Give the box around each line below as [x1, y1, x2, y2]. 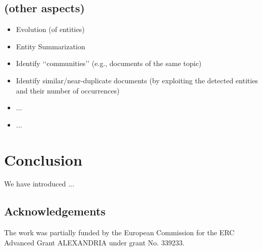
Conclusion [4, 149, 83, 170]
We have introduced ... [4, 178, 75, 189]
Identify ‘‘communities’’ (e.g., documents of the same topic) [16, 58, 202, 69]
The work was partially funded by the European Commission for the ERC [4, 227, 235, 238]
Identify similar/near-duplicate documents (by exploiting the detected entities [16, 75, 258, 85]
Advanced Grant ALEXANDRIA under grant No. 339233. [4, 237, 185, 247]
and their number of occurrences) [16, 85, 120, 96]
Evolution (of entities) [16, 24, 85, 35]
